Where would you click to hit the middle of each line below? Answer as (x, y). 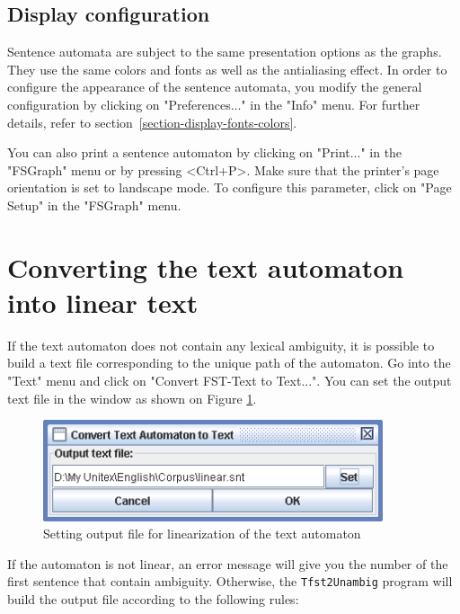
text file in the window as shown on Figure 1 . (132, 398)
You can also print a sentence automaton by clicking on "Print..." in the (205, 152)
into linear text (103, 302)
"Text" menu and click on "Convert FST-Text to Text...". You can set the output (230, 381)
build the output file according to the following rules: (153, 599)
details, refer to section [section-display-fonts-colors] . (152, 122)
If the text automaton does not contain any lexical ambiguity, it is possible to (221, 345)
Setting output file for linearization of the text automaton (202, 534)
